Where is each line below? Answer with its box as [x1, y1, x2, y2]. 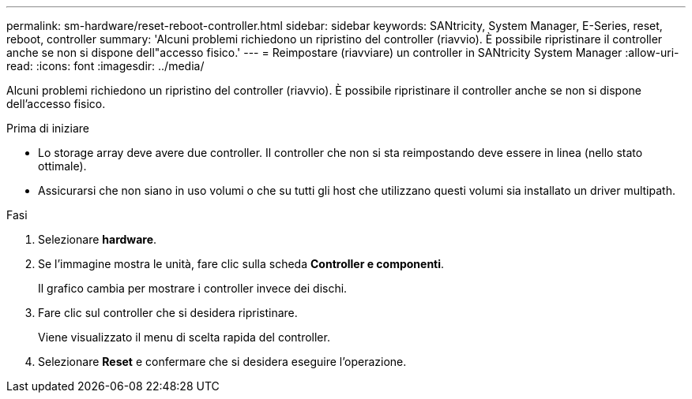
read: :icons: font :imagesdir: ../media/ [6, 59, 205, 73]
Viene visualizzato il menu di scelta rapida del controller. [38, 330, 330, 344]
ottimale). [38, 159, 87, 173]
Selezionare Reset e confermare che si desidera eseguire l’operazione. [38, 355, 407, 368]
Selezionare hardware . [38, 233, 157, 246]
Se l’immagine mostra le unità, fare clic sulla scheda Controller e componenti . [38, 257, 445, 270]
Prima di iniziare [6, 121, 89, 135]
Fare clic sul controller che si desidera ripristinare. [38, 306, 298, 319]
